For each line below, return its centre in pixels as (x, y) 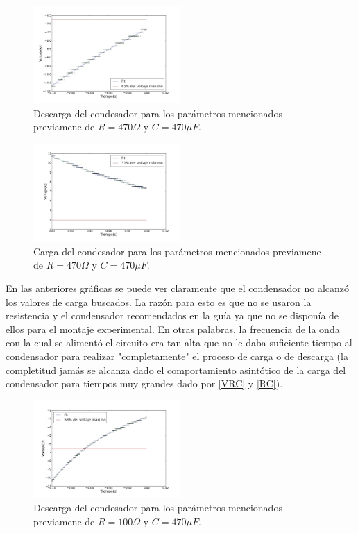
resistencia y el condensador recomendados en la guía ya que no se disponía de (172, 315)
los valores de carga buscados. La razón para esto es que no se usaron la (159, 302)
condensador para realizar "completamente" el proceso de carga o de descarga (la (177, 356)
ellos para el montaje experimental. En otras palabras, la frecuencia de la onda (173, 329)
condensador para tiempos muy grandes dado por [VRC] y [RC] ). (144, 383)
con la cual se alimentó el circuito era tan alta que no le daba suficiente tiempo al (179, 342)
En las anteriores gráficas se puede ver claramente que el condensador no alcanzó (178, 288)
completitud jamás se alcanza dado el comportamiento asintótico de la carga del (176, 370)
